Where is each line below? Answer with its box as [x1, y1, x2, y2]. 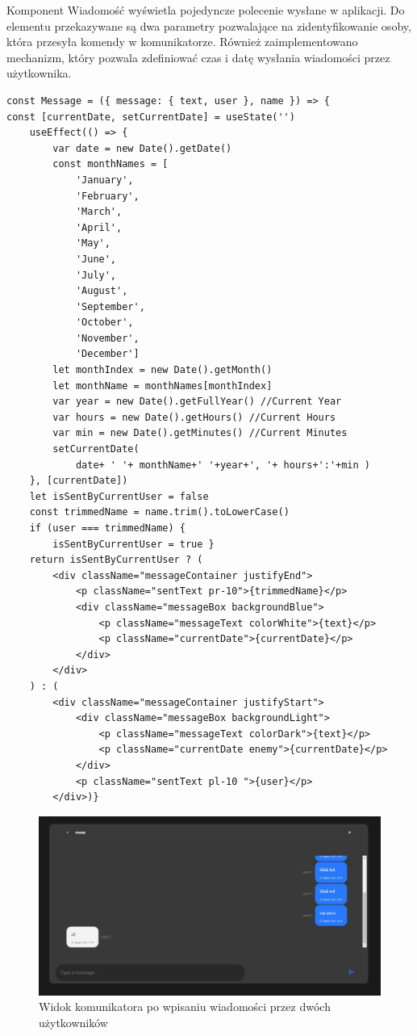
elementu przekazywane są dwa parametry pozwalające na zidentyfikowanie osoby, [6, 17, 411, 34]
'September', [75, 300, 145, 312]
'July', [75, 269, 117, 281]
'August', [75, 285, 128, 297]
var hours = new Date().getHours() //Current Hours [52, 411, 336, 423]
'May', [75, 237, 111, 250]
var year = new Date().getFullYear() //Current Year [52, 396, 342, 408]
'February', [75, 190, 140, 202]
